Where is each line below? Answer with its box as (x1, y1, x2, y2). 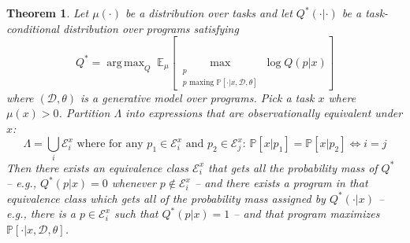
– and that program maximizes (233, 205, 380, 222)
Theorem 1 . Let (6, 5, 89, 20)
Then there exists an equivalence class (6, 159, 189, 175)
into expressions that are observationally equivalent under (125, 105, 403, 121)
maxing (188, 78, 214, 87)
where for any (76, 138, 143, 150)
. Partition (58, 105, 110, 121)
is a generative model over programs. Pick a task (80, 89, 315, 105)
